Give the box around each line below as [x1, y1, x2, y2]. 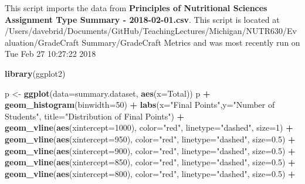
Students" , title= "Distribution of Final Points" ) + [5, 110, 185, 122]
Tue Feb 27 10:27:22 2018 [5, 47, 96, 60]
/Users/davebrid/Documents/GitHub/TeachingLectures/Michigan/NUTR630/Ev [5, 25, 297, 37]
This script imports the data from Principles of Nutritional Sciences [5, 2, 267, 13]
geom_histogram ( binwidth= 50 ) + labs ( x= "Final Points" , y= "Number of [5, 98, 275, 111]
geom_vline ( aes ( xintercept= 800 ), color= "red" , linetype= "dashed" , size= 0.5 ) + [5, 167, 296, 179]
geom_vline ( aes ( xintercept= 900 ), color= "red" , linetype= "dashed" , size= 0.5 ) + [5, 144, 296, 156]
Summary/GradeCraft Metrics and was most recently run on [82, 36, 300, 48]
